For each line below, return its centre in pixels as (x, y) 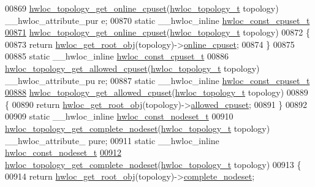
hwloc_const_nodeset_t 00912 (63, 152)
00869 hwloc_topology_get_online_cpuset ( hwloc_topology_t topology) (142, 8)
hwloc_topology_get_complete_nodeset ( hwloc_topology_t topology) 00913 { (153, 164)
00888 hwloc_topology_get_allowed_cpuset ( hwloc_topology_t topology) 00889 (157, 92)
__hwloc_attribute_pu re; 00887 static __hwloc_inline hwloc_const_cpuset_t (157, 80)
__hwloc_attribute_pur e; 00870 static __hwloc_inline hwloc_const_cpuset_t (157, 20)
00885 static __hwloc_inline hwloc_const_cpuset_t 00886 (117, 56)
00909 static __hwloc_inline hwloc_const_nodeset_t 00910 (119, 116)
